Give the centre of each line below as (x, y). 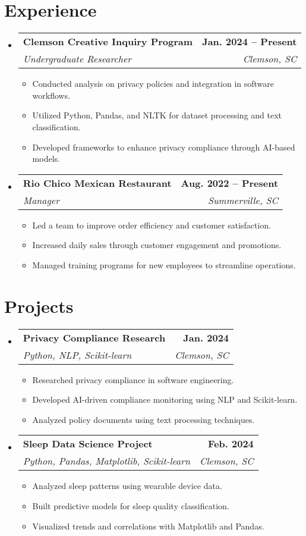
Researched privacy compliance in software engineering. (133, 379)
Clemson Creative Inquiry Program (108, 42)
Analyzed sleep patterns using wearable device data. (127, 486)
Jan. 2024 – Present (250, 42)
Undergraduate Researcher (77, 59)
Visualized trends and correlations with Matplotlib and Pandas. (148, 526)
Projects (39, 305)
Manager (41, 200)
